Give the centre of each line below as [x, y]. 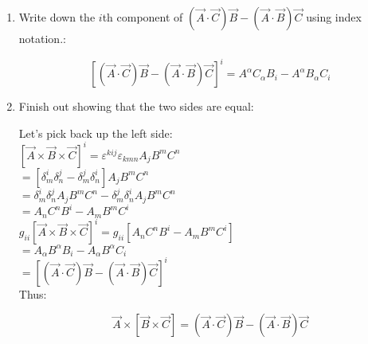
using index [334, 17]
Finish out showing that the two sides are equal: [136, 106]
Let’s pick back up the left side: [96, 133]
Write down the [57, 17]
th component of [143, 17]
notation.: [42, 38]
